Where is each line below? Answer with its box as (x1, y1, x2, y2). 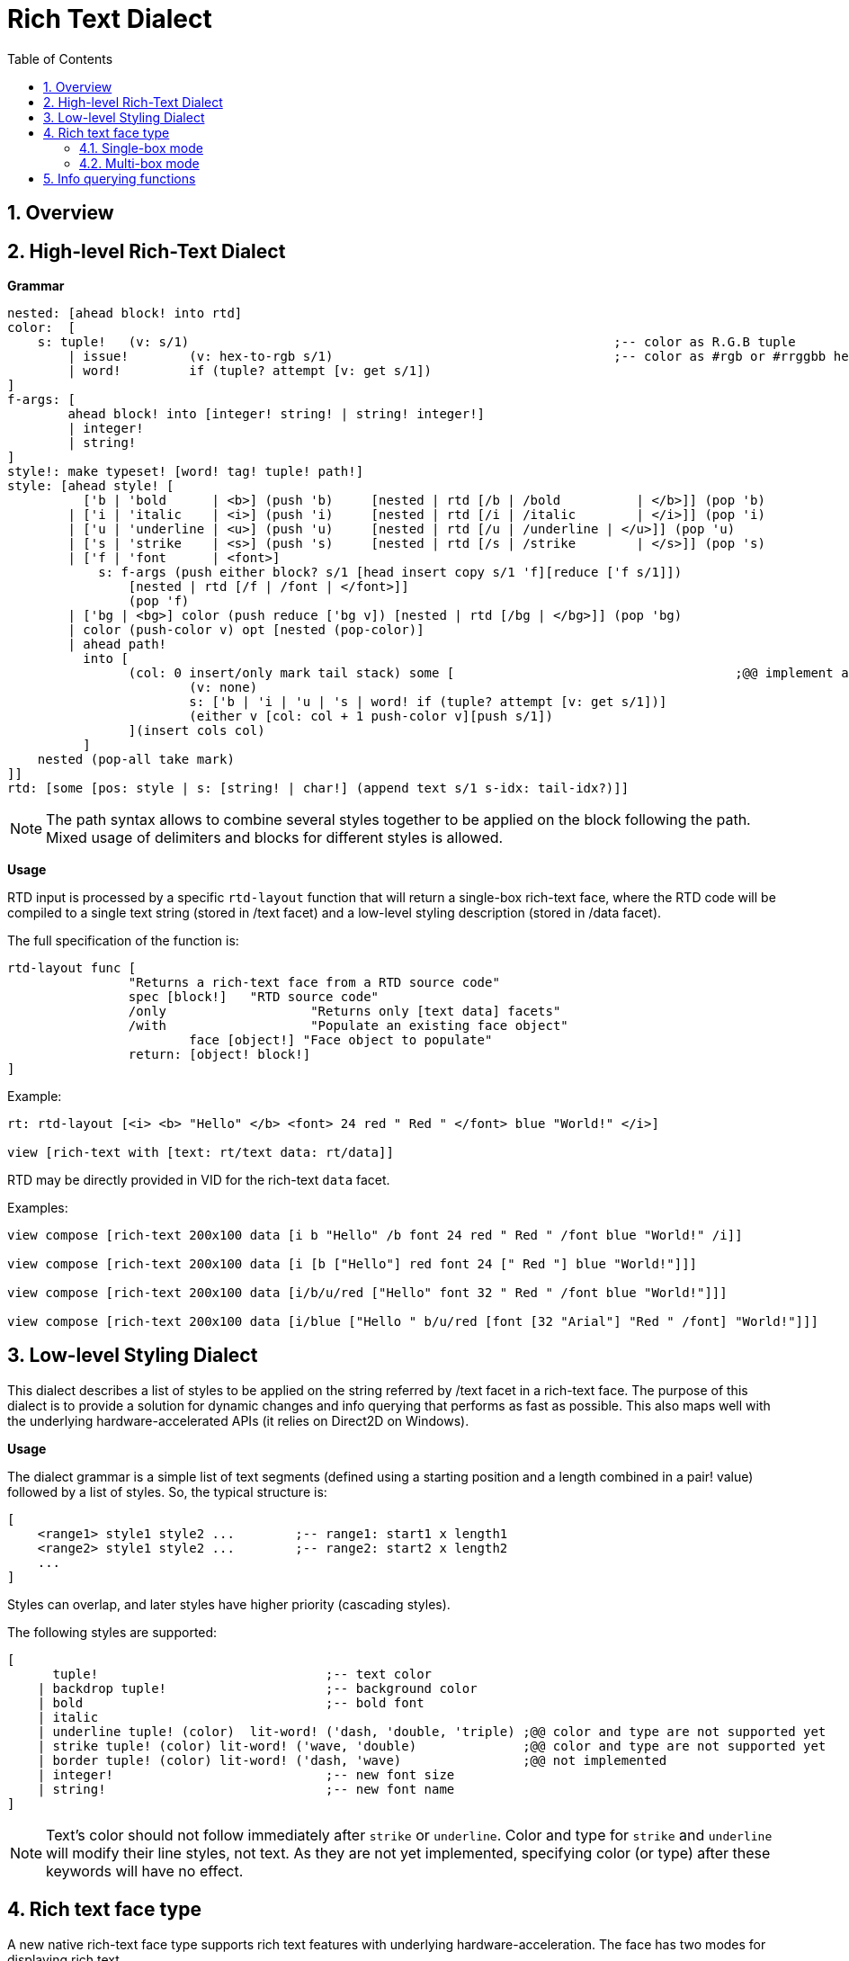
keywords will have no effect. (46, 1861, 244, 1880)
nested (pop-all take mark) (37, 752, 235, 767)
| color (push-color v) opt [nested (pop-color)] (67, 622, 424, 638)
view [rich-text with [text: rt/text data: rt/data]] (7, 1145, 394, 1160)
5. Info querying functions (43, 170, 196, 186)
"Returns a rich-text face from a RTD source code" (128, 975, 500, 990)
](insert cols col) (128, 723, 265, 739)
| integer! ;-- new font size (37, 1767, 455, 1782)
